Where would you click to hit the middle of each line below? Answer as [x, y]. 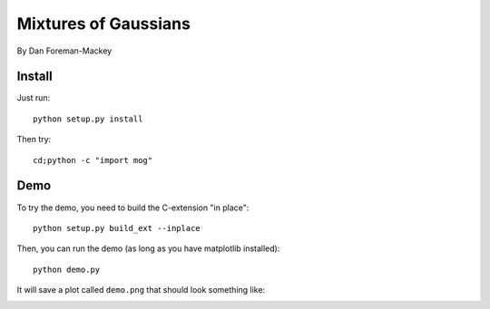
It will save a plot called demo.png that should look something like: [141, 290]
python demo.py [67, 269]
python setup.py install [88, 119]
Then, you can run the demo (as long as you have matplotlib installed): [148, 248]
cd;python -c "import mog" [93, 160]
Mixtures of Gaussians [103, 24]
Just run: [34, 98]
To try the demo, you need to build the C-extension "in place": [133, 208]
